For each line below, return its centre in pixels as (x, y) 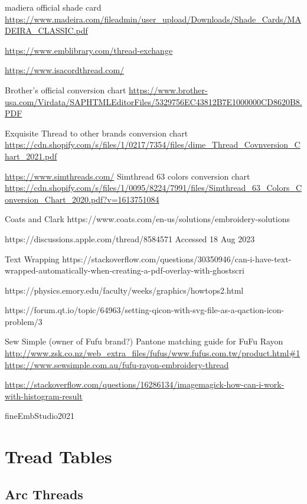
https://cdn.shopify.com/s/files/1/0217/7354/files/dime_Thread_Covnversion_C (153, 144)
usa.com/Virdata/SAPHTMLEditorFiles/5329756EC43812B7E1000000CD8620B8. (153, 101)
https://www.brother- (168, 90)
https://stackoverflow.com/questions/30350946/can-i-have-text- (177, 258)
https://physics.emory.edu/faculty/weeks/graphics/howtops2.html (124, 290)
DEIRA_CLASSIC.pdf (46, 30)
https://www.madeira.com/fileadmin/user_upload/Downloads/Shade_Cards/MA (153, 19)
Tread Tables (58, 456)
